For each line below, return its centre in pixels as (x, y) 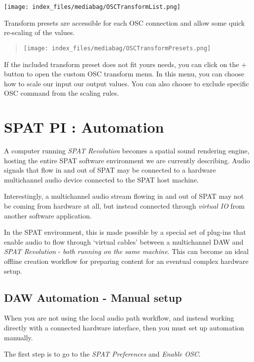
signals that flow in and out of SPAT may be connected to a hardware (110, 170)
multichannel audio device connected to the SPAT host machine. (101, 179)
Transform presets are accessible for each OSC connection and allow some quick (125, 22)
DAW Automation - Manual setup (93, 297)
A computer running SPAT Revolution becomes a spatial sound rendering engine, (127, 150)
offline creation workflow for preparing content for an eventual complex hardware (126, 261)
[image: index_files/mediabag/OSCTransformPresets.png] (117, 48)
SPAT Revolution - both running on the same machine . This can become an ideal (127, 251)
